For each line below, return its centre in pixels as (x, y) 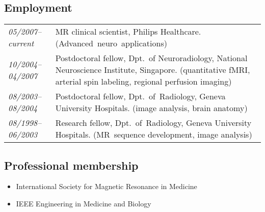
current (21, 43)
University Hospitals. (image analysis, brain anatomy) (151, 108)
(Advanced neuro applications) (111, 43)
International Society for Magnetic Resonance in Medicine (107, 186)
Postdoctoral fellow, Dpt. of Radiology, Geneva (140, 96)
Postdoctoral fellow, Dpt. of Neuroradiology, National (151, 58)
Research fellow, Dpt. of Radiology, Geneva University (153, 123)
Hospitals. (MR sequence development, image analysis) (154, 135)
